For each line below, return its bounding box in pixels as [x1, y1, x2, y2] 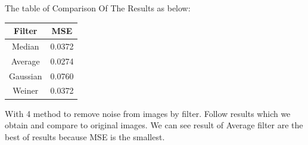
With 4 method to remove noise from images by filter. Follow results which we [5, 107, 291, 119]
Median [11, 39, 39, 52]
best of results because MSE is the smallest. [5, 130, 165, 143]
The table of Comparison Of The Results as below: [5, 2, 191, 14]
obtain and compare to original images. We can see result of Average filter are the [5, 119, 303, 131]
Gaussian [9, 69, 42, 82]
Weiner [13, 84, 39, 97]
